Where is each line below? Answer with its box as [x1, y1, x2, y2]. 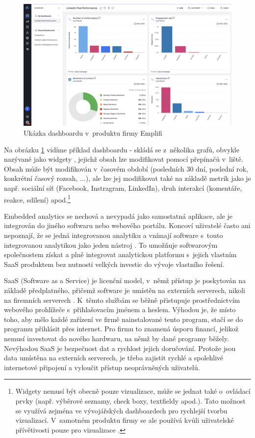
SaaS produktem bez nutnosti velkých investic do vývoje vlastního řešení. [4, 259, 225, 269]
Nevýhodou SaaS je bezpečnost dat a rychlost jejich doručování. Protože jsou [4, 343, 236, 353]
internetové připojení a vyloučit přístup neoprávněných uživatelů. [4, 362, 200, 372]
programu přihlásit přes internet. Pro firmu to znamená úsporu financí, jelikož [4, 323, 238, 334]
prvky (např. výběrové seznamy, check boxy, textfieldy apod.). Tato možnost [15, 395, 246, 406]
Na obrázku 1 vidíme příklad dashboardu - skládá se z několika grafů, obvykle [4, 144, 239, 154]
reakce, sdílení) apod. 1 [4, 193, 71, 204]
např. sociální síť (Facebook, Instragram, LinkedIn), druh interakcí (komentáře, [4, 183, 242, 193]
